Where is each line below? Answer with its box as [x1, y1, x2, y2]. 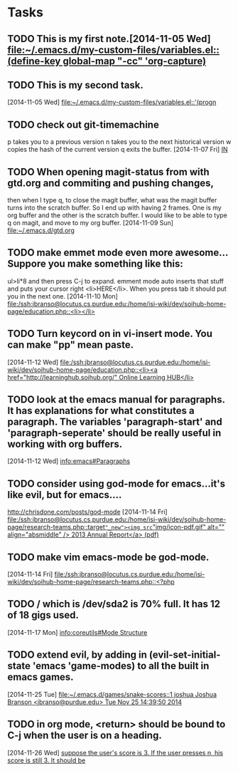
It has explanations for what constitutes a [7, 405, 195, 417]
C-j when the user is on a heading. [7, 730, 162, 742]
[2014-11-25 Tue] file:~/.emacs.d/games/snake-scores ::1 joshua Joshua [7, 690, 217, 698]
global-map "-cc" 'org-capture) [63, 55, 207, 67]
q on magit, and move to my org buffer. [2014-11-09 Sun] [7, 219, 174, 227]
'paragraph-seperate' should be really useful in [7, 427, 222, 439]
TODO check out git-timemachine [7, 118, 160, 130]
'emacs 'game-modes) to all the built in [32, 660, 210, 672]
